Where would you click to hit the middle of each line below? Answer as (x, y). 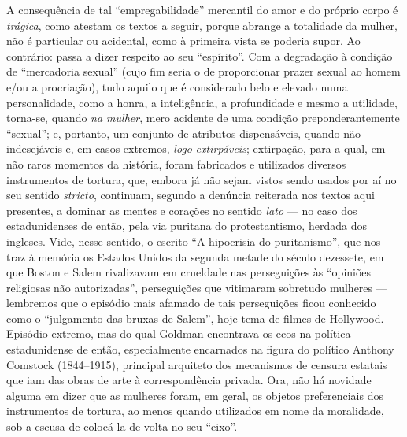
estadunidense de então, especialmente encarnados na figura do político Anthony (200, 349)
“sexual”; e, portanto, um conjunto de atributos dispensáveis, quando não (184, 133)
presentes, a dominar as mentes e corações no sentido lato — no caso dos (182, 210)
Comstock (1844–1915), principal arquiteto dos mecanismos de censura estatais (197, 364)
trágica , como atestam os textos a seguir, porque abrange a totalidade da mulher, (202, 25)
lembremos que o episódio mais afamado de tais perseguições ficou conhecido (191, 303)
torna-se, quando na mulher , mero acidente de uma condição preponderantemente (203, 118)
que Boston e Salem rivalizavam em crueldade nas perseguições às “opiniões (189, 272)
